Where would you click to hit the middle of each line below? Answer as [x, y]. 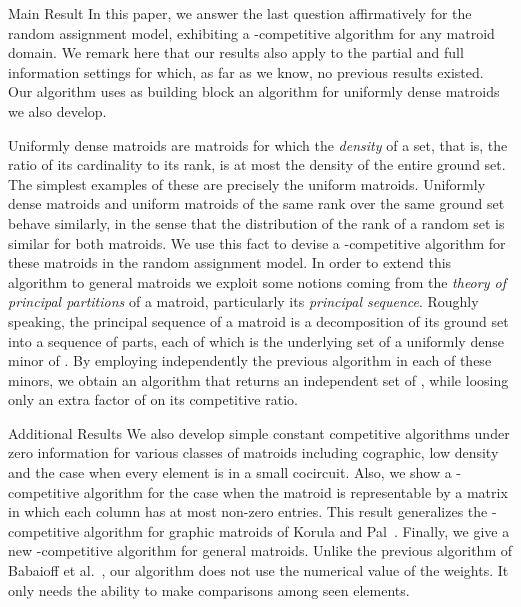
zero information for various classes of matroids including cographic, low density [253, 452]
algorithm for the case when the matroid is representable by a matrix [295, 491]
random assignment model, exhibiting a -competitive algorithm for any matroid [251, 32]
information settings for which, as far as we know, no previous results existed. [246, 71]
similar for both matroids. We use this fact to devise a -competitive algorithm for [257, 242]
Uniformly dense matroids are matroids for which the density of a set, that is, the [258, 144]
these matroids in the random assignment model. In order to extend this [230, 262]
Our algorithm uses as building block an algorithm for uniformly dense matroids [254, 91]
